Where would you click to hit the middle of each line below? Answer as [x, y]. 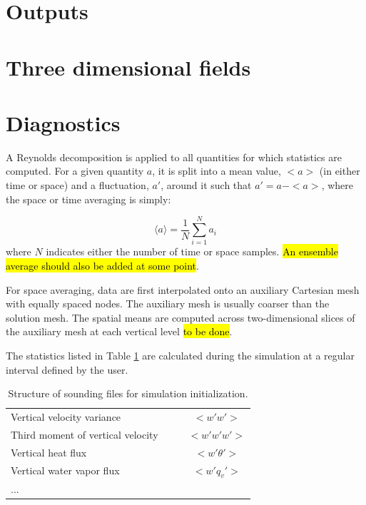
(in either [340, 171]
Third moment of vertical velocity [85, 434]
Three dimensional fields [128, 67]
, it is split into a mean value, [217, 171]
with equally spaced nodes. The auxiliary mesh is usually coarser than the [168, 303]
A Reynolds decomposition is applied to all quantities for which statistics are [174, 157]
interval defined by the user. [67, 369]
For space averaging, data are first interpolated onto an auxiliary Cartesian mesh [183, 289]
